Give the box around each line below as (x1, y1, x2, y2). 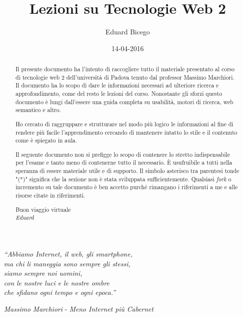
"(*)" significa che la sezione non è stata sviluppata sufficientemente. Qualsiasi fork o (15, 174, 231, 183)
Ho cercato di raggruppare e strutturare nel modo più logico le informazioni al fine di (15, 119, 234, 128)
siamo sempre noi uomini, (4, 268, 82, 278)
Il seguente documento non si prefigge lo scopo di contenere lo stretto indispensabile (15, 150, 230, 158)
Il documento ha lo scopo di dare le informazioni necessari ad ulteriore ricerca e (15, 81, 219, 89)
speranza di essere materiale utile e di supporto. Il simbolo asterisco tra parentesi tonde (15, 167, 240, 175)
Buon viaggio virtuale (15, 205, 71, 213)
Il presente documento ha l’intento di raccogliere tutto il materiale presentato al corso (15, 65, 235, 73)
